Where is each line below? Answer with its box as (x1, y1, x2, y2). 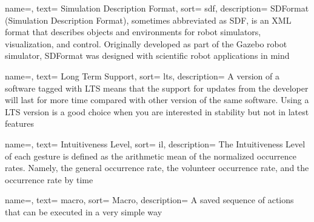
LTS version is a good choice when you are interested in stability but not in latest (5, 105, 309, 118)
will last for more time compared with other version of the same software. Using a (5, 93, 309, 106)
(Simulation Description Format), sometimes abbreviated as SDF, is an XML (5, 13, 292, 26)
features (5, 117, 34, 130)
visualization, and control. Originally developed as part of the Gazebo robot (5, 37, 287, 50)
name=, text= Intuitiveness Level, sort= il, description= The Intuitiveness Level (5, 137, 306, 150)
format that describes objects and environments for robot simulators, (5, 25, 261, 38)
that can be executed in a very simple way (5, 205, 162, 218)
